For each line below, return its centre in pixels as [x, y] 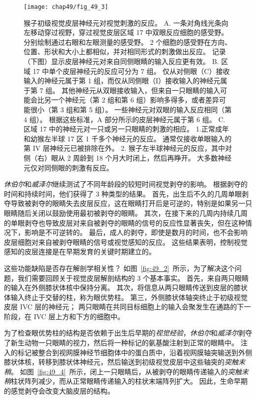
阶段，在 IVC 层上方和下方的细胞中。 [64, 316]
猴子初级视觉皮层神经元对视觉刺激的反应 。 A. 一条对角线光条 [123, 22]
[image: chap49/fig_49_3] [66, 7]
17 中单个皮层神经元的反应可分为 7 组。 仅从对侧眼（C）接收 [131, 71]
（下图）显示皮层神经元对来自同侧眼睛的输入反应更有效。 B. [121, 61]
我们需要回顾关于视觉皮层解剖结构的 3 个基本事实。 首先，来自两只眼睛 [133, 278]
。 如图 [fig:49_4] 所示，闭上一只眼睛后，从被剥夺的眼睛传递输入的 [119, 371]
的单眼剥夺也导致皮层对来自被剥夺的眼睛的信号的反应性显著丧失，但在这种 [125, 222]
